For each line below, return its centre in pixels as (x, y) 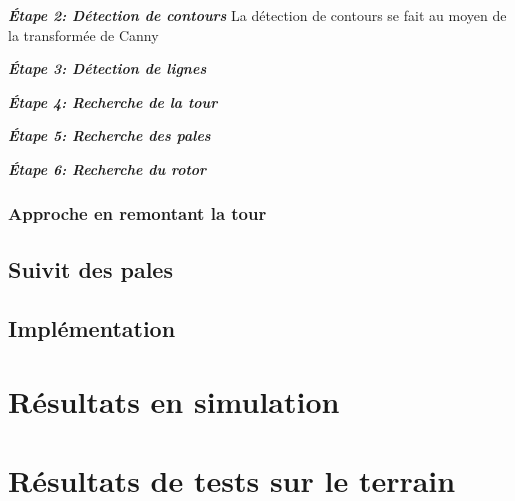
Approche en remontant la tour (137, 213)
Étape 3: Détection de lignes (107, 68)
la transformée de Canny (83, 34)
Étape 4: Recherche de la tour (113, 101)
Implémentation (92, 327)
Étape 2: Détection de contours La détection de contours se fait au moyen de (257, 15)
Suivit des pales (90, 268)
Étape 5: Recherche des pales (109, 135)
